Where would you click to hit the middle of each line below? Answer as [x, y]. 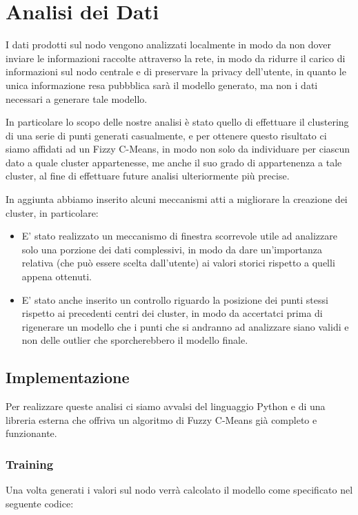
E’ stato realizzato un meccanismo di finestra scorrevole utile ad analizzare [180, 236]
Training [30, 464]
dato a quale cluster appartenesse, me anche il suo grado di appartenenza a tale [174, 162]
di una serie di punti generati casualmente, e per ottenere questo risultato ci [166, 135]
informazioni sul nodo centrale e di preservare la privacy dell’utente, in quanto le [176, 71]
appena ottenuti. [57, 276]
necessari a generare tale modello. [77, 98]
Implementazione [68, 377]
